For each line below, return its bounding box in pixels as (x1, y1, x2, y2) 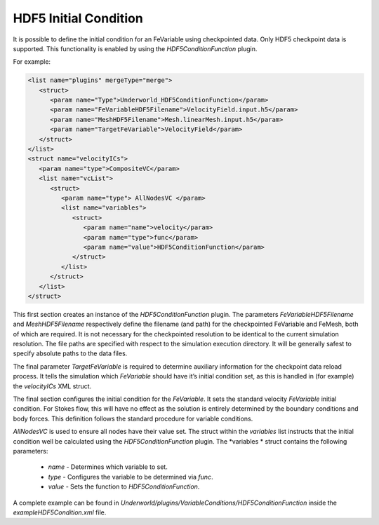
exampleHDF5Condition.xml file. (13, 508, 107, 517)
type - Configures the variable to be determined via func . (48, 472, 213, 481)
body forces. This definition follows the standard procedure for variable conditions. (13, 414, 253, 423)
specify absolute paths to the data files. (13, 349, 128, 357)
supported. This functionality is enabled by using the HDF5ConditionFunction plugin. (13, 44, 258, 53)
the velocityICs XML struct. (13, 382, 92, 390)
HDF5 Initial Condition (13, 11, 143, 26)
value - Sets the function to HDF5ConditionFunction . (48, 482, 200, 491)
